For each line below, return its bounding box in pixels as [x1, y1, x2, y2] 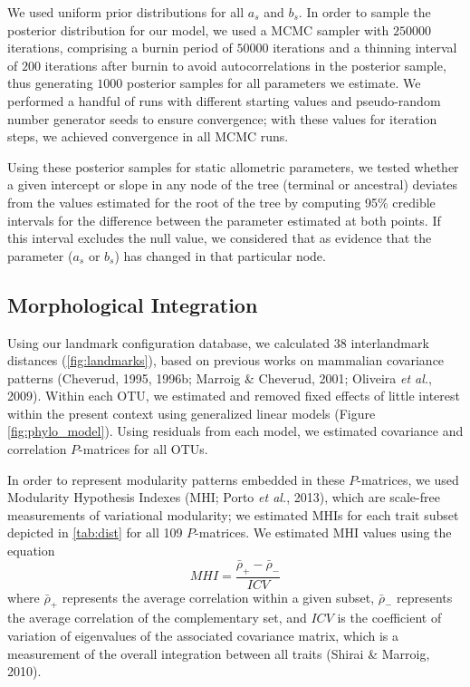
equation [7, 541, 55, 560]
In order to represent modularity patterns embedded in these [7, 469, 345, 489]
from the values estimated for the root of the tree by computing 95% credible [7, 192, 436, 211]
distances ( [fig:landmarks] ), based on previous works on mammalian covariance [7, 351, 445, 370]
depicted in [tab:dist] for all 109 [7, 523, 183, 542]
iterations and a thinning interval [273, 38, 457, 57]
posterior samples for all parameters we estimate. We [126, 73, 421, 92]
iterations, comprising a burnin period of [7, 38, 233, 57]
